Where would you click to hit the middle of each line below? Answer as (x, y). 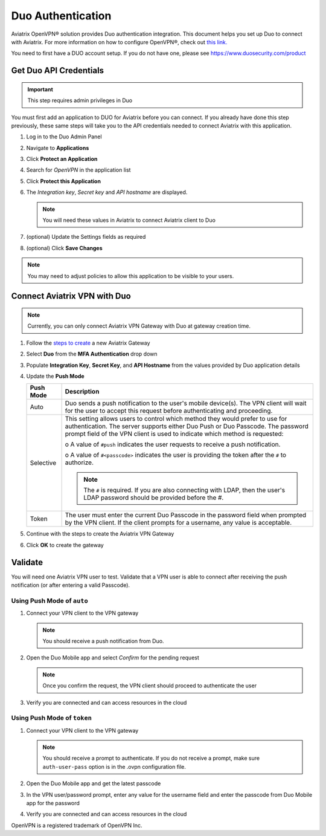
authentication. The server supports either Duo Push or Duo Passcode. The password (187, 426)
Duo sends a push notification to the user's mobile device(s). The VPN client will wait (186, 403)
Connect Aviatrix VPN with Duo (71, 296)
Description (82, 392)
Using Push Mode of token (51, 718)
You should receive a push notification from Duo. (103, 641)
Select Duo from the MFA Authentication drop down (92, 354)
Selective (43, 463)
